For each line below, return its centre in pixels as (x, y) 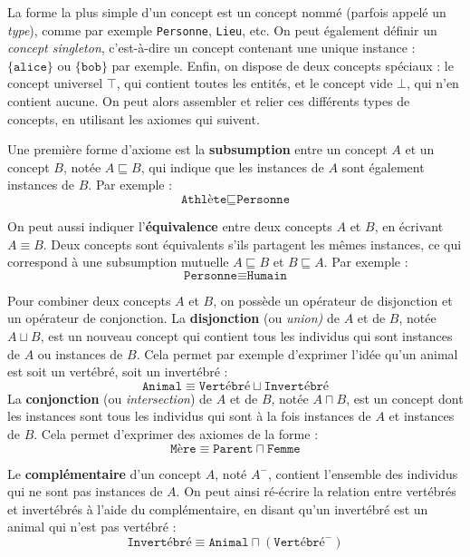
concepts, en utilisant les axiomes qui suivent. (134, 118)
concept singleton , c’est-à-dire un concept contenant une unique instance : (211, 48)
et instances (422, 416)
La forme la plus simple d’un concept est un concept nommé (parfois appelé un (227, 12)
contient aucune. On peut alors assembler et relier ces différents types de (209, 101)
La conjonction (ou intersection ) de (110, 398)
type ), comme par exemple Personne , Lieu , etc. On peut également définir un (222, 29)
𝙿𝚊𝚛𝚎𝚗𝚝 (233, 449)
